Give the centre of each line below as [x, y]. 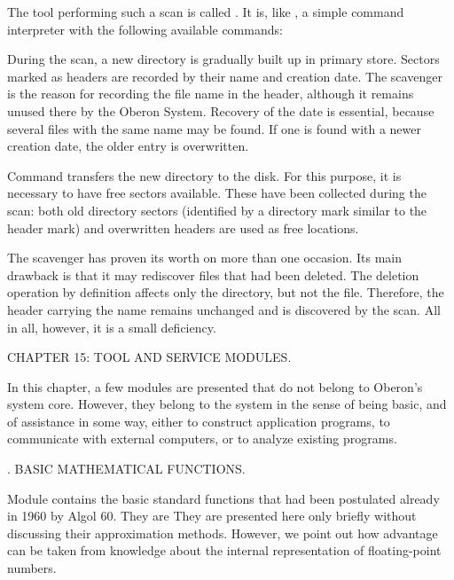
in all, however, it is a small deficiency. [112, 327]
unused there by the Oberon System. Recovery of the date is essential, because [221, 110]
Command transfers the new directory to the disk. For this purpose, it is [204, 175]
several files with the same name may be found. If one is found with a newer [215, 128]
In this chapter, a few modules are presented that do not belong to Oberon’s [215, 386]
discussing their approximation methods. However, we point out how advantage [223, 533]
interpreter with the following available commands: [145, 29]
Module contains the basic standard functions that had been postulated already [223, 498]
